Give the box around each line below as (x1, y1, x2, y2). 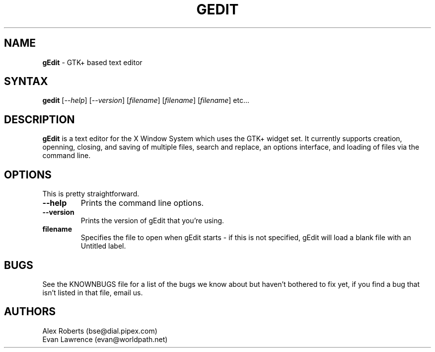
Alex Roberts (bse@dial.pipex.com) (42, 326, 157, 335)
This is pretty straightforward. (42, 189, 140, 198)
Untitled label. (80, 242, 126, 251)
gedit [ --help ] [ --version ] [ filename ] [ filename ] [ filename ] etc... (42, 96, 250, 105)
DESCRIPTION (4, 113, 75, 126)
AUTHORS (4, 305, 56, 318)
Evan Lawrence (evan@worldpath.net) (42, 335, 168, 344)
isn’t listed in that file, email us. (42, 288, 143, 297)
